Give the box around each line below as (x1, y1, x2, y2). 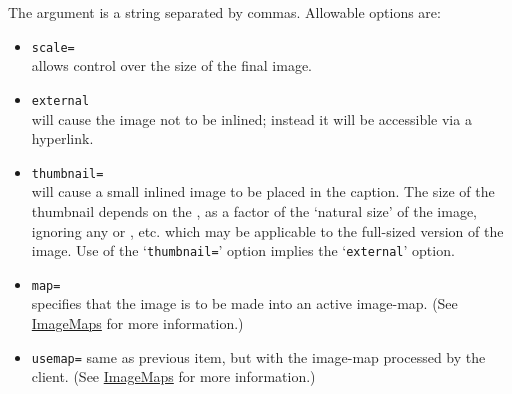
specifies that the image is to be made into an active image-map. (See (31, 293, 458, 314)
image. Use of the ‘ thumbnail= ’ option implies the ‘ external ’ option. (31, 240, 455, 261)
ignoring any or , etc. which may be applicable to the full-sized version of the (31, 220, 504, 241)
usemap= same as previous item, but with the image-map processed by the (31, 346, 486, 367)
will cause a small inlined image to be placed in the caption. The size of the (31, 181, 495, 202)
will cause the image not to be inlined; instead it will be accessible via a (31, 108, 472, 129)
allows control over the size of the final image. (31, 55, 312, 76)
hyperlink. (31, 128, 94, 149)
